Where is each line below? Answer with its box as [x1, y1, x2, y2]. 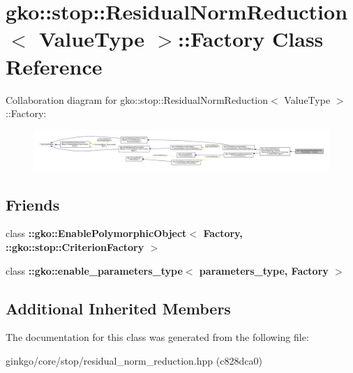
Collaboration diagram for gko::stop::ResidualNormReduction [6, 92, 269, 107]
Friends [6, 193, 60, 215]
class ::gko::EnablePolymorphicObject [6, 226, 187, 241]
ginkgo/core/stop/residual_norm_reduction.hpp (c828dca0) [6, 353, 262, 368]
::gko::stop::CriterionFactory [6, 240, 144, 254]
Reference [6, 52, 103, 80]
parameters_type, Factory [199, 263, 329, 277]
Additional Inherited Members [6, 297, 231, 319]
